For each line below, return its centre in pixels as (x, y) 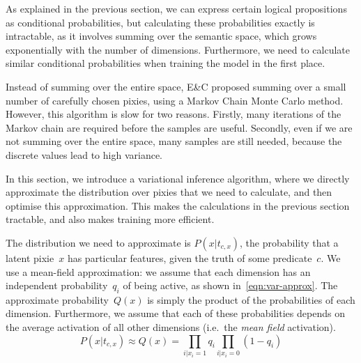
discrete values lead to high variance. (84, 154)
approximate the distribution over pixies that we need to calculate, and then (169, 192)
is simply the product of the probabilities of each (251, 299)
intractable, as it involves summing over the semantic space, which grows (161, 36)
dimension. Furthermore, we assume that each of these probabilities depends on (175, 313)
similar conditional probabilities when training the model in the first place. (166, 63)
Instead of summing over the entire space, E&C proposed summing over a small (176, 86)
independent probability (57, 285)
